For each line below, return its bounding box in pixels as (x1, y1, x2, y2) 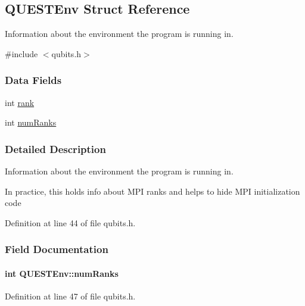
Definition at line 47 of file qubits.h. (5, 290, 136, 302)
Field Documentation (5, 242, 108, 257)
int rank (5, 96, 35, 108)
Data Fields (5, 73, 62, 88)
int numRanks (5, 116, 57, 129)
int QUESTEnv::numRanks (5, 267, 119, 279)
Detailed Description (5, 141, 106, 156)
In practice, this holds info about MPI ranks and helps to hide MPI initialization (5, 185, 300, 197)
